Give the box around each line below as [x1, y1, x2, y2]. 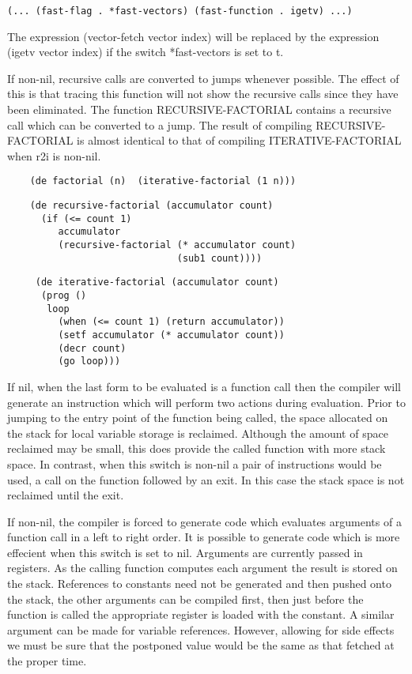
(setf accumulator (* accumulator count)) [58, 329, 285, 341]
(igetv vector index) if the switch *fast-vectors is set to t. [7, 43, 284, 60]
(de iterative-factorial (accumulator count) [35, 277, 279, 288]
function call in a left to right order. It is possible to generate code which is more [7, 529, 400, 545]
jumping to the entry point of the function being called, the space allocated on [7, 409, 388, 426]
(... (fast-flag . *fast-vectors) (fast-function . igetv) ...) [7, 6, 353, 17]
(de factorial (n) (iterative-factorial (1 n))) [29, 175, 297, 187]
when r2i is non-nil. [7, 147, 101, 164]
